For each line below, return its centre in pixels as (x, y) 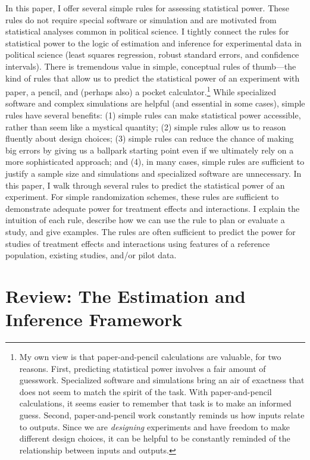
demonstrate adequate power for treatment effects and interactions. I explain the (153, 208)
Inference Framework (94, 319)
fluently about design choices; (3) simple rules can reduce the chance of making (150, 138)
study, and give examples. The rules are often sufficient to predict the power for (151, 231)
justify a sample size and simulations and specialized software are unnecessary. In (154, 173)
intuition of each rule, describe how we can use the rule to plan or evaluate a (145, 220)
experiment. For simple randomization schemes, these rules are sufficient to (142, 197)
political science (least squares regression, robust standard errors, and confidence (152, 54)
